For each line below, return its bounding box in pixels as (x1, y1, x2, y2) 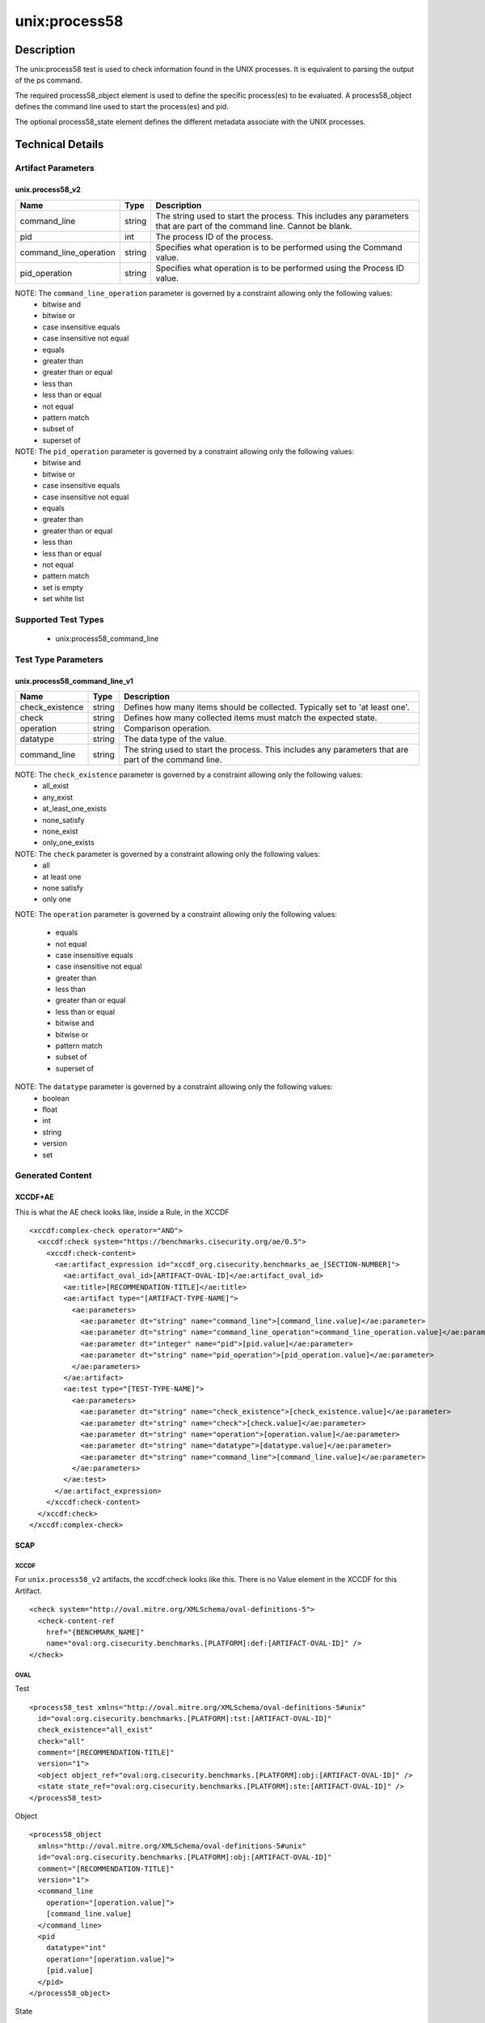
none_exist (42, 826, 78, 836)
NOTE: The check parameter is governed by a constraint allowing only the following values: (15, 849, 321, 859)
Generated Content (15, 1170, 92, 1181)
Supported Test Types (15, 613, 104, 625)
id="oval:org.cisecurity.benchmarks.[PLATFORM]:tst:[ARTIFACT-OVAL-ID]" (37, 1714, 332, 1723)
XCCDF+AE (15, 1192, 54, 1202)
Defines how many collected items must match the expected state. (124, 712, 377, 723)
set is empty (42, 583, 84, 592)
